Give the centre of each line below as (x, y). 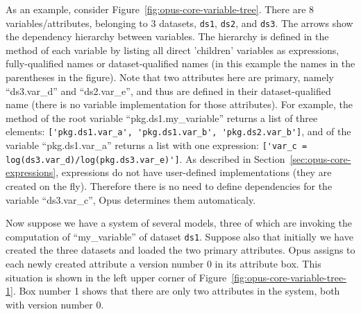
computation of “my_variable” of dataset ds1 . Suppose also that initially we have (179, 236)
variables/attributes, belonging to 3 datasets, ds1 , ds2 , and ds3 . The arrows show (179, 23)
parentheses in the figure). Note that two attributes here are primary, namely (170, 77)
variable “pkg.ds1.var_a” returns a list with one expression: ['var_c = (157, 145)
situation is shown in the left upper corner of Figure (116, 277)
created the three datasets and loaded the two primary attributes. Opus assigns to (180, 250)
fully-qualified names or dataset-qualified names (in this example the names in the (180, 63)
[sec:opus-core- (320, 158)
